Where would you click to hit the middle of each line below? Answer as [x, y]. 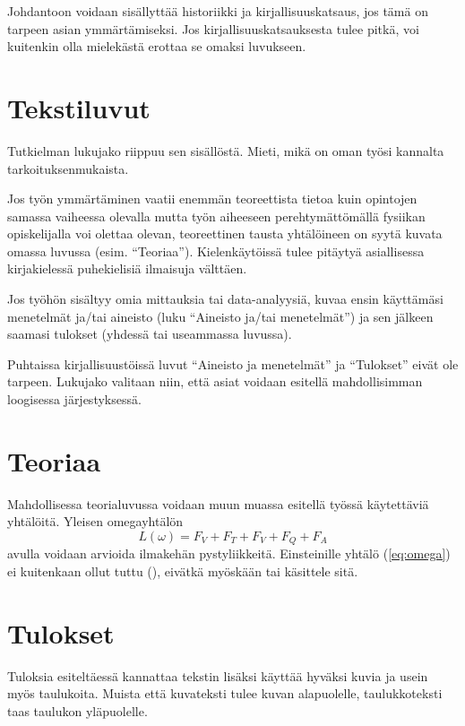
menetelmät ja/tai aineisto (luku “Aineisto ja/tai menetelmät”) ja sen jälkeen [220, 316]
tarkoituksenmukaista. [68, 168]
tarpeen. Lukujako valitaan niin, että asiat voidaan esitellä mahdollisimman [215, 381]
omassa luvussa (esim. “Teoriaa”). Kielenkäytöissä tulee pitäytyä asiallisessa [216, 251]
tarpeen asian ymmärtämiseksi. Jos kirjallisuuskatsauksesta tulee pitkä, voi [213, 28]
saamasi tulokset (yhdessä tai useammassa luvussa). [150, 334]
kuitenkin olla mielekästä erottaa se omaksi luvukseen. [157, 46]
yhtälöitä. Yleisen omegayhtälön [95, 521]
